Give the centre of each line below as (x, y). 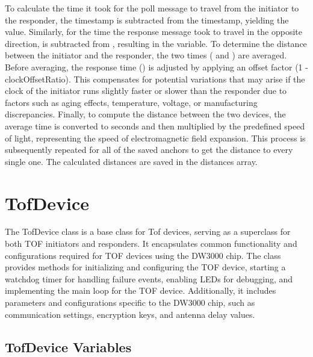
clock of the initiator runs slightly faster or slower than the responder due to (146, 91)
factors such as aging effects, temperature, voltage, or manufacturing (131, 102)
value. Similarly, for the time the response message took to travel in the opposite (154, 32)
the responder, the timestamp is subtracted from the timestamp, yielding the (147, 20)
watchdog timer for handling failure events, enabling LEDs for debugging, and (149, 278)
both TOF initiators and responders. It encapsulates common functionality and (151, 244)
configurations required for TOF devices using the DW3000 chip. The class (143, 255)
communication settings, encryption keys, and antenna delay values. (130, 314)
